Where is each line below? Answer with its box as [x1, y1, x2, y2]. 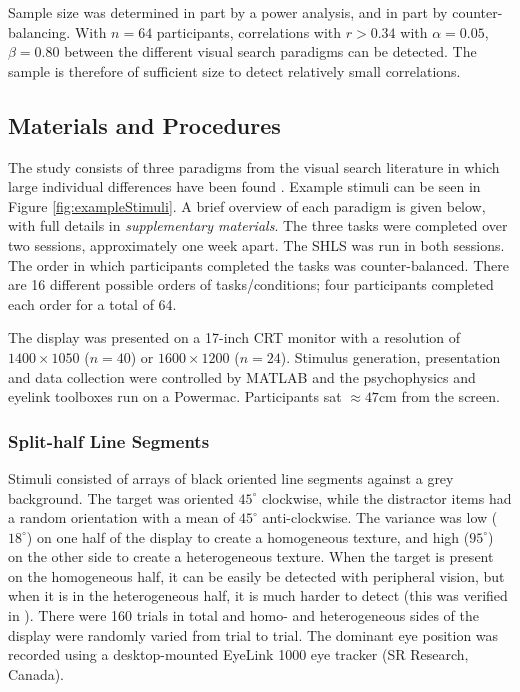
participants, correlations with [156, 21, 342, 42]
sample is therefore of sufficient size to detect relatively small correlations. [8, 60, 461, 81]
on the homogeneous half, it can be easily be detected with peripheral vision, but [8, 565, 505, 586]
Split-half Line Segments [8, 428, 210, 453]
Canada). [8, 663, 65, 684]
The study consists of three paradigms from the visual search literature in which [8, 156, 500, 177]
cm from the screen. [378, 386, 500, 407]
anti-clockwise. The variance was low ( [262, 507, 498, 528]
